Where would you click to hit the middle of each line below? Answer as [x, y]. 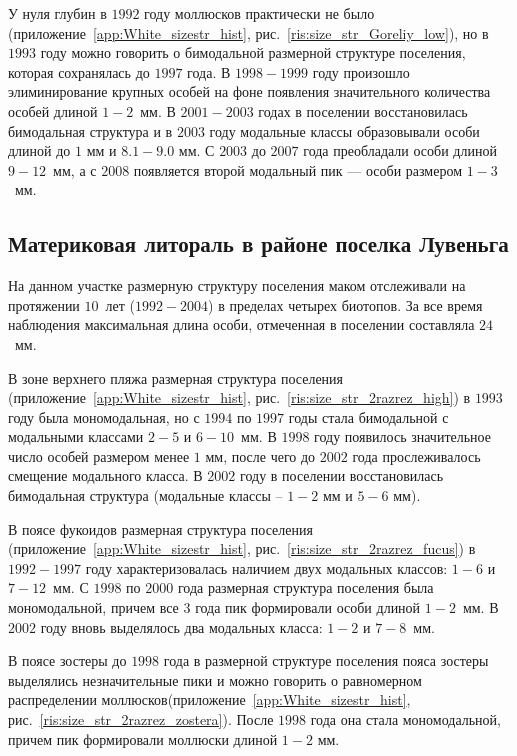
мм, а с [75, 169]
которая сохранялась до [79, 71]
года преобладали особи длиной [400, 150]
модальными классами [76, 436]
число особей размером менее [99, 455]
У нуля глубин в [57, 13]
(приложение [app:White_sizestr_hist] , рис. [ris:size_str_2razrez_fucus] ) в [242, 548]
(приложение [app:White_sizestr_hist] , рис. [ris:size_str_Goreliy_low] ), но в [248, 32]
